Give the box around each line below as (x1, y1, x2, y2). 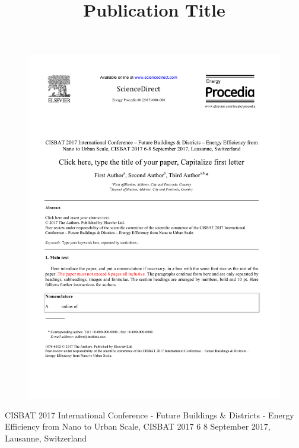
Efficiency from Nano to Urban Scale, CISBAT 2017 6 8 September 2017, (5, 420, 271, 433)
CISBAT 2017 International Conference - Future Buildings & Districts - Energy (5, 408, 294, 421)
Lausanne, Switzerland (5, 432, 87, 444)
